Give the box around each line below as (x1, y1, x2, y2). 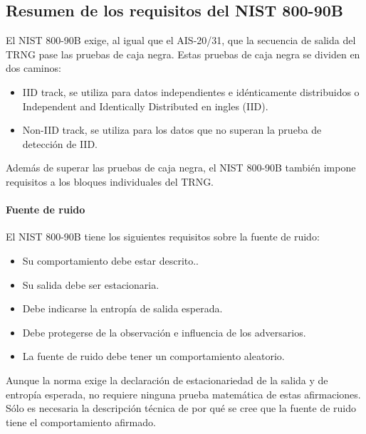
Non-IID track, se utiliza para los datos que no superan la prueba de (22, 122, 322, 137)
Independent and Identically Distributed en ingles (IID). (22, 98, 268, 113)
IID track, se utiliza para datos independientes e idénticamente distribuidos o (22, 84, 360, 99)
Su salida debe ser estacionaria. (22, 277, 160, 292)
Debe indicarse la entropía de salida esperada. (22, 301, 223, 316)
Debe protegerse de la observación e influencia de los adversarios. (22, 324, 306, 339)
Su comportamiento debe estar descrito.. (22, 253, 199, 268)
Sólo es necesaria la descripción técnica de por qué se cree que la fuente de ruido (6, 401, 356, 416)
